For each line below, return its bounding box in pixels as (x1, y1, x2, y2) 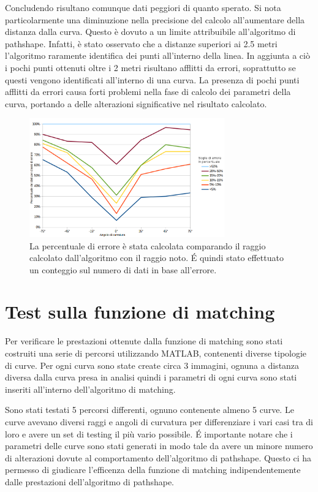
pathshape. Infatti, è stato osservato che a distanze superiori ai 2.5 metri (5, 37, 278, 50)
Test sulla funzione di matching (5, 299, 275, 324)
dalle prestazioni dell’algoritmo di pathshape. (5, 475, 174, 488)
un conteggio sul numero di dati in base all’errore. (29, 263, 217, 276)
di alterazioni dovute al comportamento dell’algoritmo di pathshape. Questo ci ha (5, 451, 312, 464)
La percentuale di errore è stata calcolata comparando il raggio (29, 239, 266, 252)
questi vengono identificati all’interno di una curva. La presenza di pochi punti (5, 73, 300, 86)
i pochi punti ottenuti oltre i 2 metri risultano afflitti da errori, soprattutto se (5, 61, 296, 74)
